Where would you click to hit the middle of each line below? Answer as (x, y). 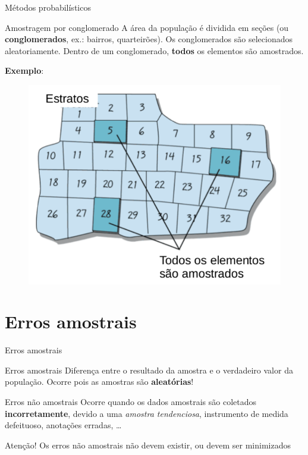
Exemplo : (24, 70)
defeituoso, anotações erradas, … (63, 425)
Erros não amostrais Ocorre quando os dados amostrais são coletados (131, 402)
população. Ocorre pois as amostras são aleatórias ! (99, 382)
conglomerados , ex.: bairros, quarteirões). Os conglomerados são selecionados (149, 39)
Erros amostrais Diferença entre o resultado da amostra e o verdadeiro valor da (149, 370)
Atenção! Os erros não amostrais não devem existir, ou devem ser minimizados (148, 445)
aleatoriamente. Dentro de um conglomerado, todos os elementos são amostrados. (154, 50)
